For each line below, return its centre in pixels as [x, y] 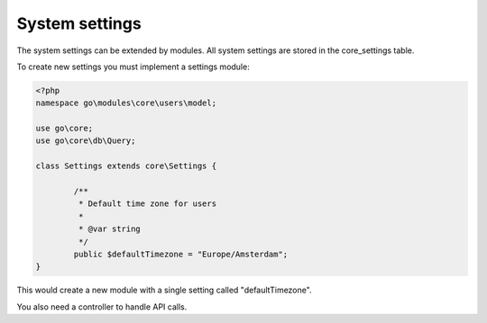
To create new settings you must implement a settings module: [133, 67]
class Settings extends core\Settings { [126, 166]
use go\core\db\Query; [86, 141]
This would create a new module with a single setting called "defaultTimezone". [164, 290]
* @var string [110, 229]
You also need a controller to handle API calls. [102, 307]
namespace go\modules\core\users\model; [126, 103]
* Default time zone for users [147, 204]
